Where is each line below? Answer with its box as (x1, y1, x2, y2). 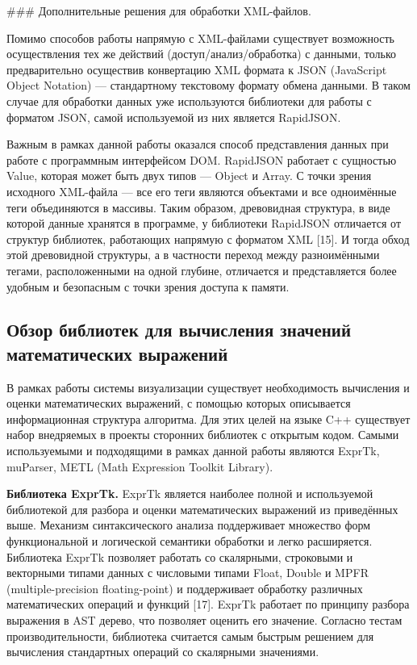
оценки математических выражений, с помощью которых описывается (6, 395, 351, 412)
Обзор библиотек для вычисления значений (6, 317, 352, 342)
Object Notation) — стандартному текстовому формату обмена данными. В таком (6, 77, 411, 94)
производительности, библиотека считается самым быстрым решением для (6, 627, 374, 644)
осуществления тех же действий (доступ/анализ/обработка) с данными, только (6, 45, 396, 62)
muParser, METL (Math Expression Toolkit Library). (6, 458, 273, 475)
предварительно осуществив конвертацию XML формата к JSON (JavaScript (6, 61, 387, 77)
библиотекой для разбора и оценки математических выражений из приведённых (6, 500, 398, 517)
